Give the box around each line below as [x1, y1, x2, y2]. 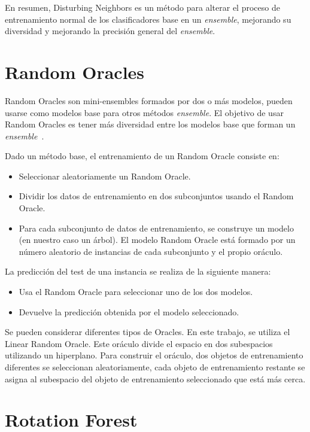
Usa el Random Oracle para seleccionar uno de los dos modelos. [19, 285, 253, 298]
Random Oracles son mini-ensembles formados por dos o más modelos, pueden [5, 94, 293, 107]
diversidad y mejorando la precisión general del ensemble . [5, 25, 215, 37]
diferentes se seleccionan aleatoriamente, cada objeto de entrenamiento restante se [5, 361, 305, 373]
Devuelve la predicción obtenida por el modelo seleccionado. [19, 305, 239, 318]
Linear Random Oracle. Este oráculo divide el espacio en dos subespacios [5, 337, 273, 349]
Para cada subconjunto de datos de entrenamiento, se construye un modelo [19, 221, 294, 234]
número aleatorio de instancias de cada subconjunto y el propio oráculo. [19, 245, 283, 257]
